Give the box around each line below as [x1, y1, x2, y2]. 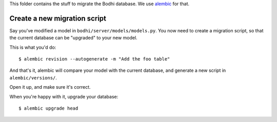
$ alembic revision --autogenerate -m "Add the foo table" [18, 56, 170, 62]
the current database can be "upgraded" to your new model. [9, 35, 138, 41]
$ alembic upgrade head [18, 106, 78, 111]
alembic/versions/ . [9, 74, 57, 80]
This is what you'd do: [9, 44, 56, 50]
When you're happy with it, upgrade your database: [9, 93, 118, 99]
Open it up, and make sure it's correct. [9, 84, 91, 90]
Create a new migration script [9, 14, 107, 23]
